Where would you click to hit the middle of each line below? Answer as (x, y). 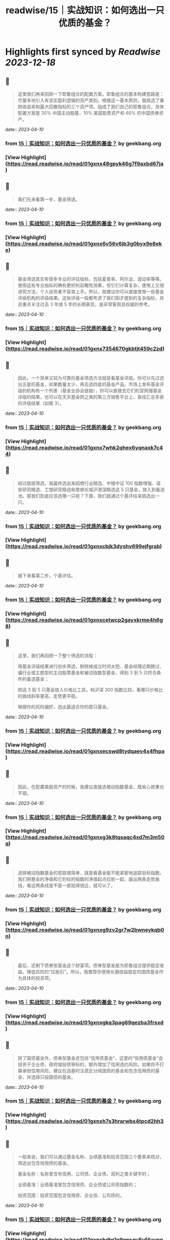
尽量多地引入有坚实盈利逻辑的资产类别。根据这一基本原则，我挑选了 (89, 100)
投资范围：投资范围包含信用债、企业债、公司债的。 (71, 1195)
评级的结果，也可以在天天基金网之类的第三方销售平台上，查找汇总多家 (91, 397)
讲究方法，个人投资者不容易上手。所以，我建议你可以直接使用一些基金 (91, 292)
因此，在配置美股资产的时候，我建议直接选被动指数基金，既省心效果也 (91, 787)
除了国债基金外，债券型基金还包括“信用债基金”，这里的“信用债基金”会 (90, 1058)
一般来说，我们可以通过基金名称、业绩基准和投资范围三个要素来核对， (91, 1157)
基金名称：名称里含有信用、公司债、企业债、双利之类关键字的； (84, 1174)
